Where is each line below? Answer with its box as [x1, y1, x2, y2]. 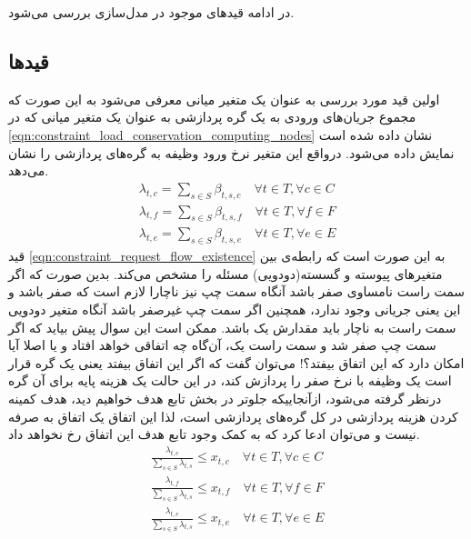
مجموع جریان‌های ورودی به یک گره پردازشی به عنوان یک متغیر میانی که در [8, 107, 416, 126]
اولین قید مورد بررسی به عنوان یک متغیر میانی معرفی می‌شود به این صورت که [8, 89, 440, 108]
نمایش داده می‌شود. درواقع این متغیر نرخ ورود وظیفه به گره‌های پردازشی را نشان [8, 143, 455, 162]
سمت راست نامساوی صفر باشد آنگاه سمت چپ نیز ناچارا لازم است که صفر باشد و [8, 282, 466, 301]
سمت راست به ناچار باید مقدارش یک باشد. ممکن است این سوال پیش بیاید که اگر [8, 317, 456, 336]
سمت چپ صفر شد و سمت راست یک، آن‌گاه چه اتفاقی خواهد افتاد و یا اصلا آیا [8, 335, 436, 354]
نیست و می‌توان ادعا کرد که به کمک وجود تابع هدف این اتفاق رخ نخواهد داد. [8, 424, 420, 444]
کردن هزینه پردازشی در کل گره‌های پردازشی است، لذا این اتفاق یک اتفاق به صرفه [8, 406, 458, 425]
